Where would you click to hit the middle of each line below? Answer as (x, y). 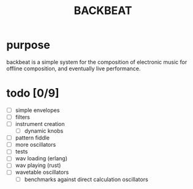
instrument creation (40, 124)
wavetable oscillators (42, 172)
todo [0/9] (33, 93)
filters (23, 117)
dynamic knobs (44, 131)
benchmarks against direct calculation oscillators (86, 179)
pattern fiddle (32, 138)
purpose (28, 45)
